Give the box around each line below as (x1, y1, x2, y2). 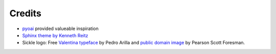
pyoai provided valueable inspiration (22, 25, 99, 32)
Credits (9, 8, 42, 19)
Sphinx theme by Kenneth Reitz (22, 32, 88, 38)
